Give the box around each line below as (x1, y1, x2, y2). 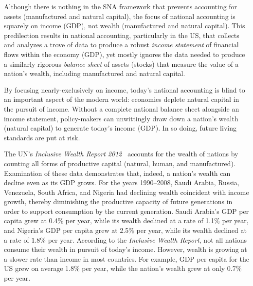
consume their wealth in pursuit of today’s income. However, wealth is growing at (4, 244, 247, 254)
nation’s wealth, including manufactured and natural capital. (4, 68, 185, 78)
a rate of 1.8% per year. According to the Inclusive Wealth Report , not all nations (4, 234, 247, 245)
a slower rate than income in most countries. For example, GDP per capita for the (4, 253, 249, 264)
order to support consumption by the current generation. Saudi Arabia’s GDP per (4, 206, 249, 216)
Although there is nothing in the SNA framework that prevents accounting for (4, 1, 237, 11)
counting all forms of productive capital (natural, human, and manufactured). (4, 158, 235, 168)
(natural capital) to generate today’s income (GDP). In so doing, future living (4, 123, 236, 133)
